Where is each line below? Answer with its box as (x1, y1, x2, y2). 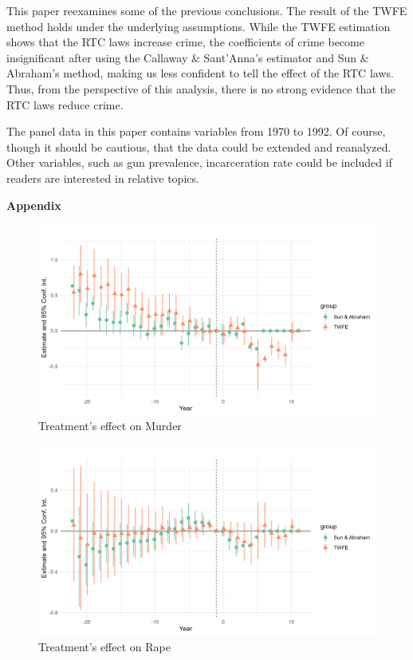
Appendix (6, 196, 61, 213)
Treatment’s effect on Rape (38, 638, 171, 654)
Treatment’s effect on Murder (38, 417, 182, 434)
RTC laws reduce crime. (6, 96, 124, 113)
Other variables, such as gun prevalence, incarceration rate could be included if (6, 154, 392, 171)
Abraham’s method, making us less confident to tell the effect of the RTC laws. (6, 65, 394, 81)
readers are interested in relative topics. (6, 169, 199, 186)
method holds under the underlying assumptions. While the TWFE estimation (6, 18, 391, 34)
